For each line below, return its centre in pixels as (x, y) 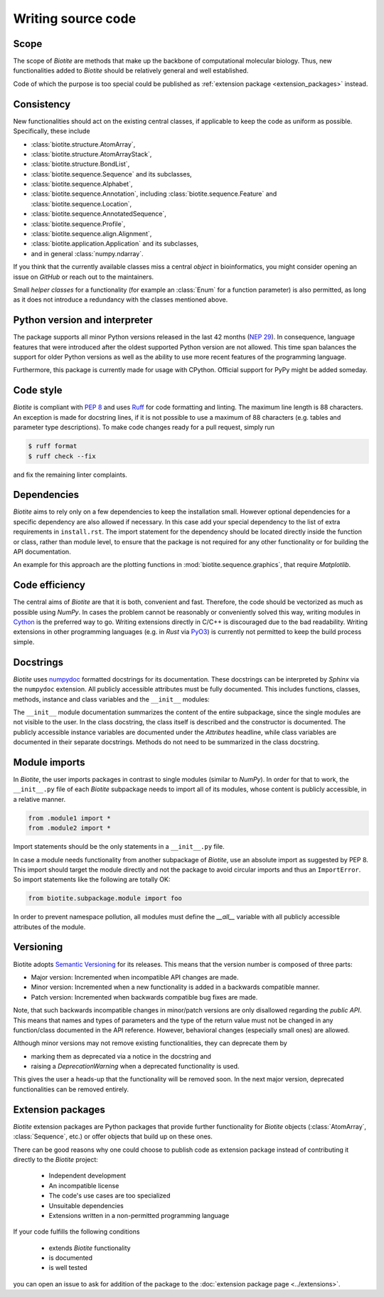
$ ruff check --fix (62, 456)
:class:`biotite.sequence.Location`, (81, 203)
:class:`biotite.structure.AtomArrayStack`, (91, 154)
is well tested (68, 1268)
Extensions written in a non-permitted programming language (139, 1215)
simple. (24, 642)
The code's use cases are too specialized (110, 1196)
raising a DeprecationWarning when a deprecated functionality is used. (135, 1066)
